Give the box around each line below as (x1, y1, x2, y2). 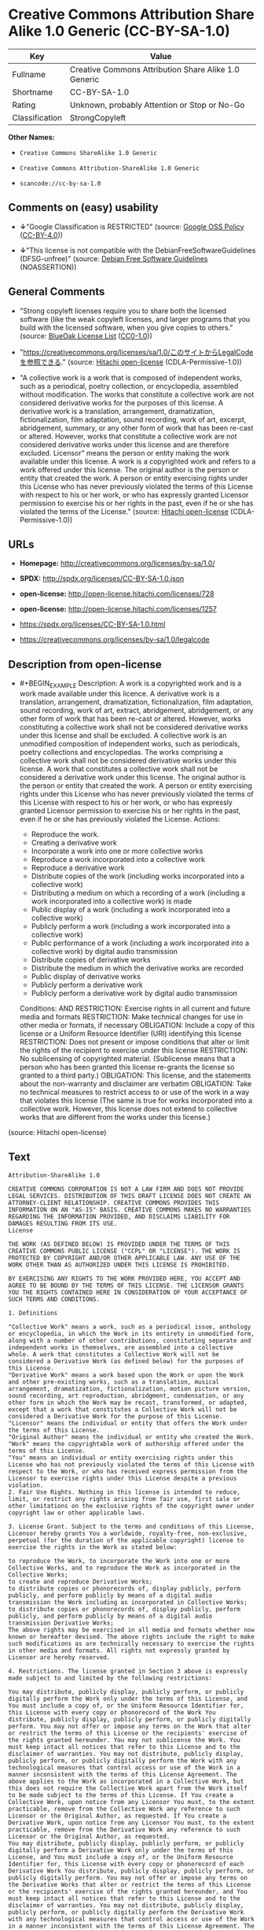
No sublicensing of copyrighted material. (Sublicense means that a (19, 1053, 236, 1063)
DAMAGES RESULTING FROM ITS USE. (8, 1219, 118, 1227)
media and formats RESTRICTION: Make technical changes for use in (19, 1011, 244, 1021)
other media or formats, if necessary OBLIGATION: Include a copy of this (19, 1020, 255, 1030)
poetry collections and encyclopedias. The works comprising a (19, 747, 224, 756)
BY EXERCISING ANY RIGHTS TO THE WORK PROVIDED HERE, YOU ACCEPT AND (8, 1274, 241, 1282)
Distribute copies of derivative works (31, 955, 151, 964)
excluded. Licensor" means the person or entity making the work (19, 448, 230, 457)
